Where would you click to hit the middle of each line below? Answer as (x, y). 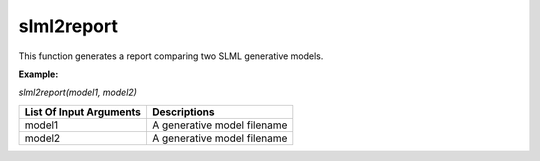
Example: (38, 74)
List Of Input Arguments (83, 112)
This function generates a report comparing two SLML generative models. (171, 56)
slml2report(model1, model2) (77, 92)
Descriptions (183, 112)
